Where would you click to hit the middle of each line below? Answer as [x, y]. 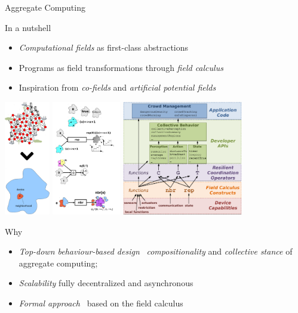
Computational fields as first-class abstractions [104, 47]
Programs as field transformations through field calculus [121, 67]
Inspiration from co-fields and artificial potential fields [117, 87]
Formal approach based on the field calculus [101, 303]
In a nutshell [28, 27]
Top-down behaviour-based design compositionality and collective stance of [156, 251]
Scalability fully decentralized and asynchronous [106, 283]
